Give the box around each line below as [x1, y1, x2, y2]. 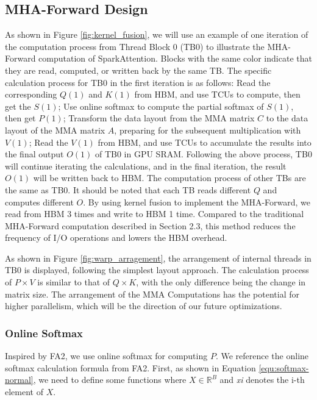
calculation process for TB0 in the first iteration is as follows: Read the [5, 76, 271, 88]
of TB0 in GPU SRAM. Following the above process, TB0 [94, 148, 312, 160]
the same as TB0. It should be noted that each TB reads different [5, 183, 251, 196]
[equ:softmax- [258, 361, 309, 374]
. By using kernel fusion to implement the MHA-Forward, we [83, 195, 311, 208]
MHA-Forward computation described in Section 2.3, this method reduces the [5, 219, 296, 232]
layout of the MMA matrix [5, 123, 105, 136]
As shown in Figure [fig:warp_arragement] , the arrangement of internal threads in [5, 251, 312, 264]
